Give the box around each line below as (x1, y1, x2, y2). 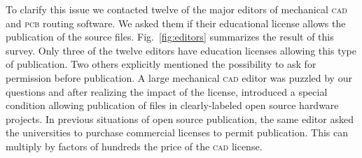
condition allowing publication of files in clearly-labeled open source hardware (6, 98, 339, 113)
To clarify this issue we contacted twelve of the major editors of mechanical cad (6, 2, 347, 16)
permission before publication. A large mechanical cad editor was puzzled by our (6, 70, 352, 85)
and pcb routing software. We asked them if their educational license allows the (6, 15, 346, 30)
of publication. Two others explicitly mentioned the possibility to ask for (6, 57, 316, 71)
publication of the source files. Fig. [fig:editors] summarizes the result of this (6, 29, 334, 44)
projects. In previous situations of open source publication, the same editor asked (6, 111, 354, 126)
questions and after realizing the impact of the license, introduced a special (6, 84, 328, 99)
